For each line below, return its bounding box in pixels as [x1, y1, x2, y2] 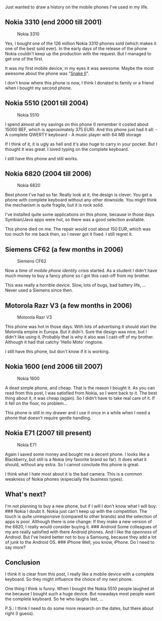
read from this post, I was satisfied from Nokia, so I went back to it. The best [5, 390, 157, 396]
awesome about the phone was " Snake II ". [5, 70, 89, 76]
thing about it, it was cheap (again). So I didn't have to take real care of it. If [5, 395, 155, 401]
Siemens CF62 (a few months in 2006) [5, 245, 123, 254]
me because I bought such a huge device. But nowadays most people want [5, 591, 155, 597]
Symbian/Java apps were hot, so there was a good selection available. [5, 217, 145, 223]
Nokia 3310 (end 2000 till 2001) [5, 18, 102, 26]
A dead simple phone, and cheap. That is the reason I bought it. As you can [5, 385, 155, 391]
